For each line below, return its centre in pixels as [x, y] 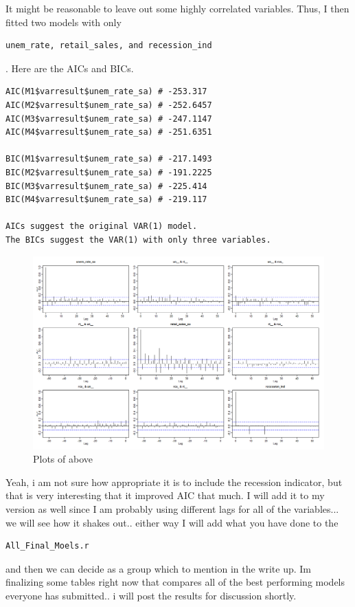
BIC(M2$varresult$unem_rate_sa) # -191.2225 [109, 172]
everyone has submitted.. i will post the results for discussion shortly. [151, 595]
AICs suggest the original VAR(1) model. [102, 227]
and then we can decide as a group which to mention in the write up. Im [159, 568]
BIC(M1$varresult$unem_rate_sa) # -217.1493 [109, 159]
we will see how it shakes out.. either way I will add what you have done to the [172, 522]
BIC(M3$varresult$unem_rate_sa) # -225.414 [106, 186]
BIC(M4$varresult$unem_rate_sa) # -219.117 [106, 200]
